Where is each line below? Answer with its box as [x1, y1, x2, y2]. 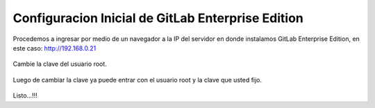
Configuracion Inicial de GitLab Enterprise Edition [12, 10, 303, 26]
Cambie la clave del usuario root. [12, 60, 107, 69]
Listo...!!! [12, 91, 37, 100]
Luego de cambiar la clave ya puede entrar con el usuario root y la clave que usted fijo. [12, 75, 262, 84]
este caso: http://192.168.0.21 [12, 44, 97, 52]
